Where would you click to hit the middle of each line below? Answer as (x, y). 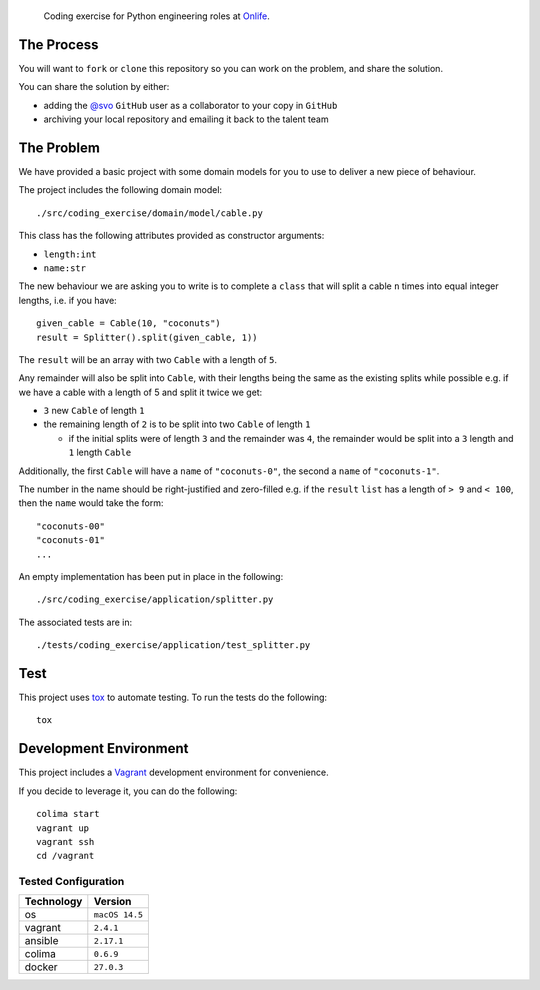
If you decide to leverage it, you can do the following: (128, 791)
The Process (58, 44)
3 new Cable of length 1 (94, 411)
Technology (53, 902)
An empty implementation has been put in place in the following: (151, 576)
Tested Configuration (71, 882)
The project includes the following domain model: (120, 190)
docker (41, 967)
